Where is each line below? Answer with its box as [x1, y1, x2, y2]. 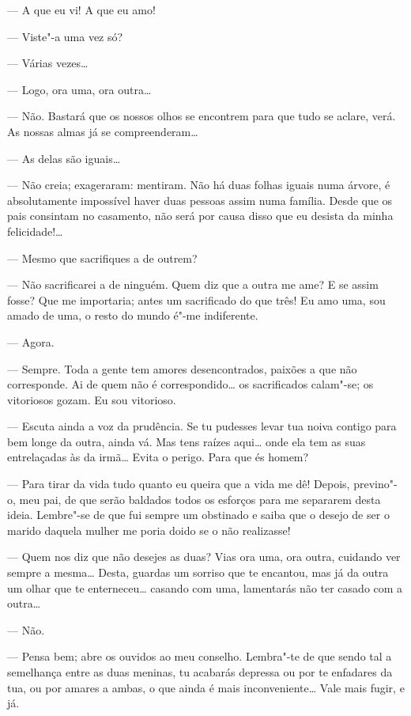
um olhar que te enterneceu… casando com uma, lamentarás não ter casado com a [7, 579, 403, 596]
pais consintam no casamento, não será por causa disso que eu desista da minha [7, 207, 394, 224]
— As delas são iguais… [7, 150, 121, 166]
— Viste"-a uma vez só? [7, 28, 123, 44]
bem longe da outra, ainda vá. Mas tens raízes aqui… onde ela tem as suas [7, 433, 366, 449]
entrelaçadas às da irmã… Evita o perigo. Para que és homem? [7, 449, 309, 465]
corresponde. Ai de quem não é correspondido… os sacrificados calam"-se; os [7, 376, 374, 392]
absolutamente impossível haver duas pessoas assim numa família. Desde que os [7, 191, 393, 208]
